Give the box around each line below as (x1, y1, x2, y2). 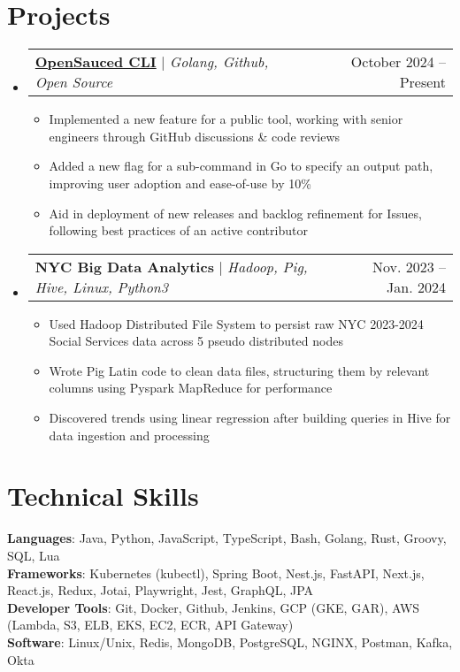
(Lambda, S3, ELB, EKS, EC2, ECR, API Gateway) (7, 615, 294, 634)
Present (399, 72, 446, 93)
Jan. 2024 (387, 276, 446, 297)
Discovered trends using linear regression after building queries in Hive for (49, 409, 451, 427)
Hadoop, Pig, (227, 256, 308, 277)
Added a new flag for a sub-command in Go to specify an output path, (49, 157, 433, 175)
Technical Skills (7, 477, 199, 514)
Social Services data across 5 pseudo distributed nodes (49, 332, 343, 350)
